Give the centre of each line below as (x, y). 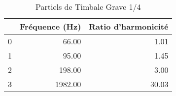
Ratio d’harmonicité (129, 26)
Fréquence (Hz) (51, 26)
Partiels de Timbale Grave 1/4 (88, 7)
